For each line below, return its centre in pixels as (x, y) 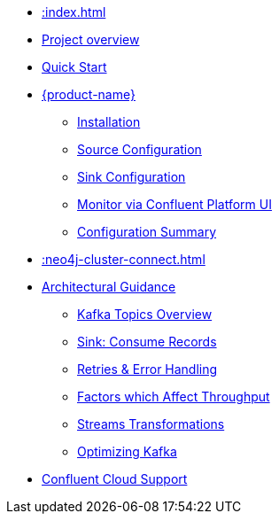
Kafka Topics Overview (145, 314)
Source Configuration (139, 149)
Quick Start (74, 67)
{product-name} (89, 94)
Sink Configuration (132, 177)
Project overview (91, 39)
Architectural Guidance (109, 287)
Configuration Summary (147, 232)
